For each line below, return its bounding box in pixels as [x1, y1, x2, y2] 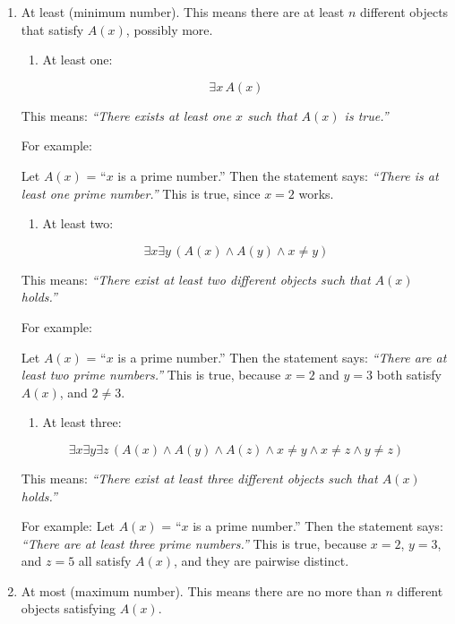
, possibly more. [125, 20, 213, 38]
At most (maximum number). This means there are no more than [21, 581, 382, 600]
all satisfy [78, 551, 132, 570]
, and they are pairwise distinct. [174, 551, 349, 570]
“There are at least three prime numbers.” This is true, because [21, 534, 367, 552]
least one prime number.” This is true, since [21, 184, 261, 202]
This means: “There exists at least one [21, 106, 232, 124]
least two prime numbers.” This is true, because [21, 365, 281, 384]
